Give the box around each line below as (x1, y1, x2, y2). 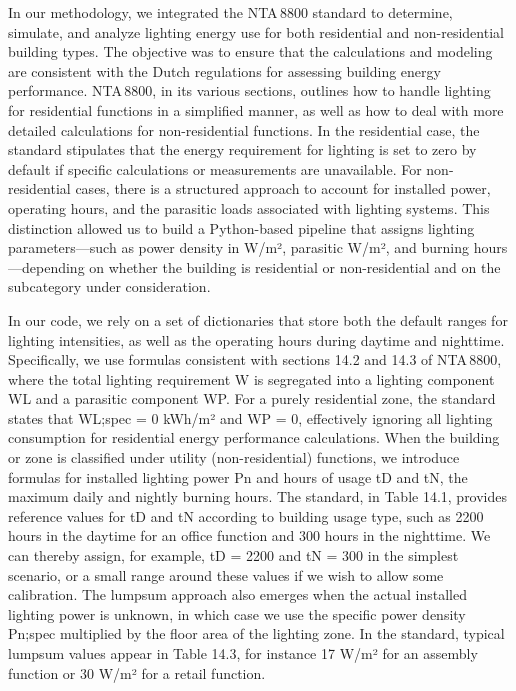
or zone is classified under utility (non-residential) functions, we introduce (8, 447, 460, 468)
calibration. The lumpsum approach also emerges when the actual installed (8, 584, 467, 605)
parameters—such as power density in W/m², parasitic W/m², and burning (8, 237, 469, 258)
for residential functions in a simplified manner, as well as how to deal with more (8, 99, 504, 120)
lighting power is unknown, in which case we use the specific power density (8, 603, 466, 624)
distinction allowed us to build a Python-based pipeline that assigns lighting (8, 217, 475, 238)
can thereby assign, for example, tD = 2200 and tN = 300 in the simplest (8, 545, 459, 566)
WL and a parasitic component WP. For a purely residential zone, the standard (8, 388, 496, 409)
